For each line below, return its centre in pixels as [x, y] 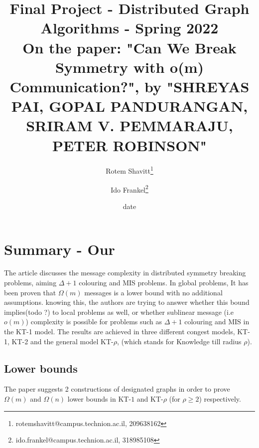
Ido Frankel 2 [129, 189]
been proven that [30, 292]
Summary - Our [60, 249]
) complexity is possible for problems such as [94, 322]
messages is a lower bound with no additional [153, 292]
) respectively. [220, 399]
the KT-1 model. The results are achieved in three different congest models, [120, 332]
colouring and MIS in [217, 322]
